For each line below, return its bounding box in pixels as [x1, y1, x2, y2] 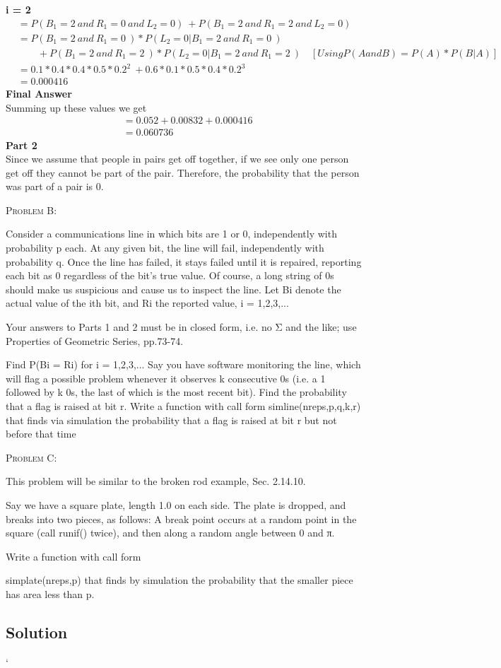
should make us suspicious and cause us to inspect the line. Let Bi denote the [6, 281, 341, 296]
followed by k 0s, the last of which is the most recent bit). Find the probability [6, 385, 347, 399]
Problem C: [6, 450, 57, 464]
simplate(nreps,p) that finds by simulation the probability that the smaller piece [6, 573, 353, 587]
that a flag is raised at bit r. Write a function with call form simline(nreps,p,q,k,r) [6, 399, 361, 413]
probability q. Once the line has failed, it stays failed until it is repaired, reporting [6, 254, 362, 269]
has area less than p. [6, 586, 95, 601]
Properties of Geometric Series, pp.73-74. [6, 333, 184, 348]
